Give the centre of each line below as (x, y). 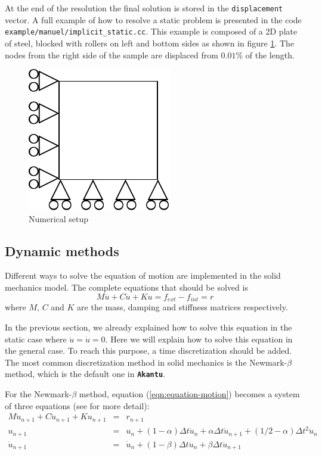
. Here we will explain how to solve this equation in (199, 339)
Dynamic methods (62, 250)
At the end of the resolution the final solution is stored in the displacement (144, 8)
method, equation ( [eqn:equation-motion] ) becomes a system (189, 393)
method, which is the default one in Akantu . (85, 374)
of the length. (270, 54)
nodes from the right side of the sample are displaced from (112, 54)
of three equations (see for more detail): (77, 405)
